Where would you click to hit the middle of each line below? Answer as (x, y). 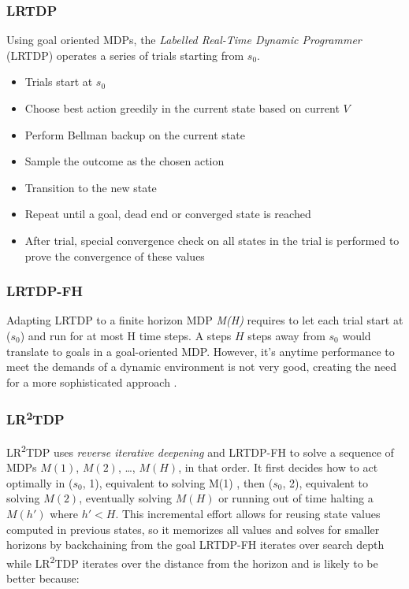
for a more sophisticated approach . (92, 382)
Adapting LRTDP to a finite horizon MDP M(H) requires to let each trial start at (205, 320)
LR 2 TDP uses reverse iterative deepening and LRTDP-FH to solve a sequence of (200, 451)
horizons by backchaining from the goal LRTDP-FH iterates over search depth (195, 545)
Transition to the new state (91, 187)
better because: (43, 578)
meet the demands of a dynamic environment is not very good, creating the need (201, 367)
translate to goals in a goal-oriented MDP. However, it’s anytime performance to (201, 351)
